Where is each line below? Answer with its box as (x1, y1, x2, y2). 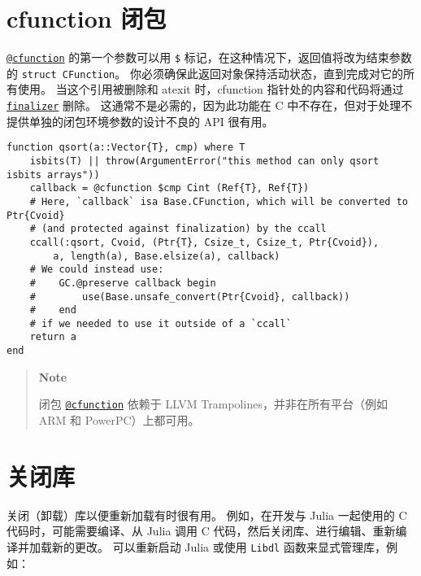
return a (29, 331, 76, 343)
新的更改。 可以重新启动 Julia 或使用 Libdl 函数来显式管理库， (51, 538, 386, 555)
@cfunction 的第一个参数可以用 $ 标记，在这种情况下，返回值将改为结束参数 (7, 49, 412, 66)
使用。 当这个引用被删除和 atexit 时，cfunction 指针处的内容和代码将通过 (17, 81, 404, 98)
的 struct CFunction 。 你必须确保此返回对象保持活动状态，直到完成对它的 (7, 64, 403, 81)
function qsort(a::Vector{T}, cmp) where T (7, 142, 245, 154)
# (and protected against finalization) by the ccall (29, 223, 327, 235)
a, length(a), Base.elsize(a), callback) (53, 250, 280, 262)
